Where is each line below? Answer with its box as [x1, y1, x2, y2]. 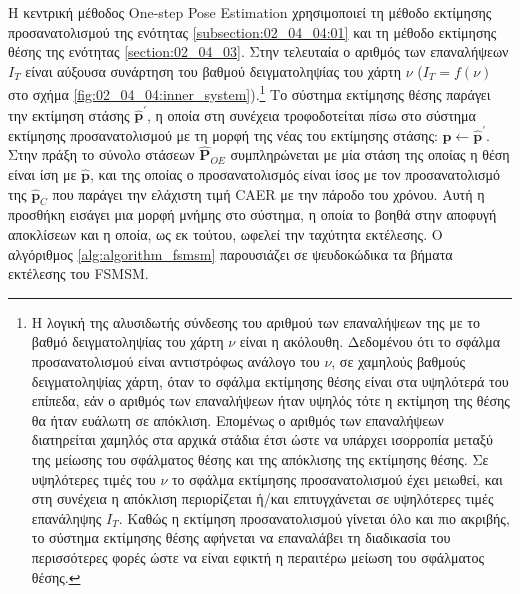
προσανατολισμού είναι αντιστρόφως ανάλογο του [31, 351, 320, 372]
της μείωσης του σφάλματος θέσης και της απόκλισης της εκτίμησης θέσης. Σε [31, 448, 489, 469]
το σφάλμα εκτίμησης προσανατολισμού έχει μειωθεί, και [171, 468, 503, 489]
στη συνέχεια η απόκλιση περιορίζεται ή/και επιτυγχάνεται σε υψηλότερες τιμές [31, 488, 494, 509]
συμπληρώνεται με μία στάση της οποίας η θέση [230, 144, 510, 165]
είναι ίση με [8, 164, 77, 185]
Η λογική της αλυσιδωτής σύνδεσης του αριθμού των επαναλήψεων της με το [31, 311, 480, 332]
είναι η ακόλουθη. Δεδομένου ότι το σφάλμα [239, 331, 501, 352]
